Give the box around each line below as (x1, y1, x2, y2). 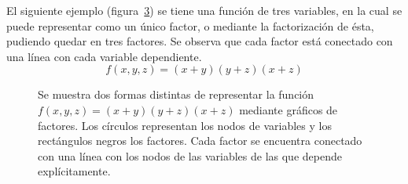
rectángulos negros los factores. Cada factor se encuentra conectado (38, 132, 362, 149)
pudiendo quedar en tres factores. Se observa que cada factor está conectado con (6, 33, 393, 49)
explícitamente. (38, 163, 111, 179)
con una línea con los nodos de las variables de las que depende (38, 147, 342, 164)
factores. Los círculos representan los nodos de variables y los (38, 117, 332, 133)
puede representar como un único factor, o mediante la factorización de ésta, (6, 17, 374, 34)
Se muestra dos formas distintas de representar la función (38, 86, 314, 103)
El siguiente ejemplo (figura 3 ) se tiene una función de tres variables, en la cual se (6, 2, 402, 18)
